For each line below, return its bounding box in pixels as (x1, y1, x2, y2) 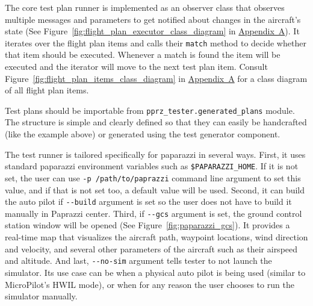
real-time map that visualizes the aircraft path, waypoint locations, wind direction (5, 231, 308, 243)
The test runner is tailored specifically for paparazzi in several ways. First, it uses (5, 148, 306, 160)
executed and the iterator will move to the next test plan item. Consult (5, 60, 268, 73)
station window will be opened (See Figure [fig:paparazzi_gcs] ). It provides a (5, 219, 290, 231)
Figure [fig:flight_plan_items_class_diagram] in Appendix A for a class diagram (5, 72, 308, 84)
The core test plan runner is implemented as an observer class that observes (5, 1, 285, 13)
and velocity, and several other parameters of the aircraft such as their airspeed (5, 242, 298, 255)
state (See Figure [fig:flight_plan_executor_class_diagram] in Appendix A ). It (5, 25, 300, 37)
